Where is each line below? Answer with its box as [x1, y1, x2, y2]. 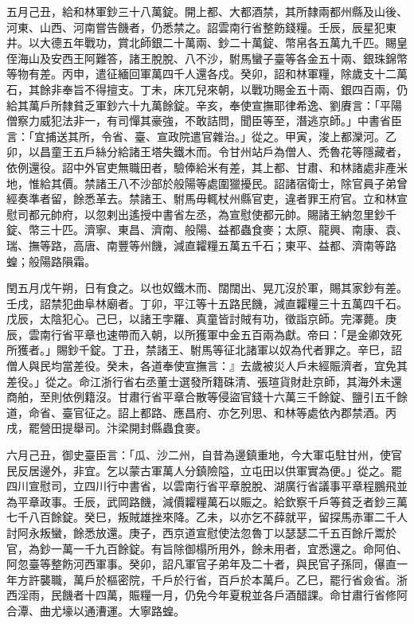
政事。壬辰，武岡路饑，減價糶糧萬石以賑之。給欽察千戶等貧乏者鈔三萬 [39, 493, 408, 509]
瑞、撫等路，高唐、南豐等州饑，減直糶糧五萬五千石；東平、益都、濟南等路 [6, 236, 396, 253]
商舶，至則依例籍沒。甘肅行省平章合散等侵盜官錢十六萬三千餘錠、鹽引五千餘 [6, 388, 408, 405]
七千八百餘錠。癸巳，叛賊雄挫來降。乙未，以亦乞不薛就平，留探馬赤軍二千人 [6, 509, 408, 525]
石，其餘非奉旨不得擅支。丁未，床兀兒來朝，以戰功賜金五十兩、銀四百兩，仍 [6, 80, 408, 97]
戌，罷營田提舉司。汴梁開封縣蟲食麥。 [6, 419, 207, 436]
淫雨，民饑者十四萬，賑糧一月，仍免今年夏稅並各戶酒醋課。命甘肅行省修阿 [17, 587, 408, 603]
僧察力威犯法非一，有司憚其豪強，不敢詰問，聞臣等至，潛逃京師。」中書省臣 [6, 112, 402, 129]
